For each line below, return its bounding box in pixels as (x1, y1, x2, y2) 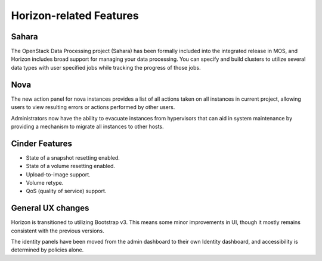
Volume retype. (26, 179, 64, 186)
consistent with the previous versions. (11, 227, 104, 234)
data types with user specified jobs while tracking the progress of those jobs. (11, 64, 201, 71)
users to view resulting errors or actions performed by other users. (11, 104, 175, 111)
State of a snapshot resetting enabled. (26, 154, 120, 161)
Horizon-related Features (11, 9, 140, 22)
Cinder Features (11, 138, 73, 148)
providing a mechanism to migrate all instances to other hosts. (11, 123, 164, 130)
